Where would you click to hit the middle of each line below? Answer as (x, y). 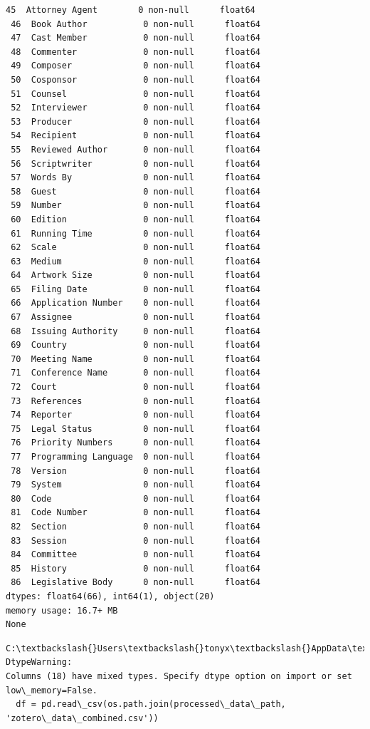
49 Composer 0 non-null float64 (136, 66)
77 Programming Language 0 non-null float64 (136, 457)
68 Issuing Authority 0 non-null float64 (136, 331)
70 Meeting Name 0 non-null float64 (136, 359)
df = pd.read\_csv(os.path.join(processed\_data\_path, (151, 704)
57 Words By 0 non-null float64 (136, 178)
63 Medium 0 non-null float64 (136, 261)
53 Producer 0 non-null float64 (136, 121)
